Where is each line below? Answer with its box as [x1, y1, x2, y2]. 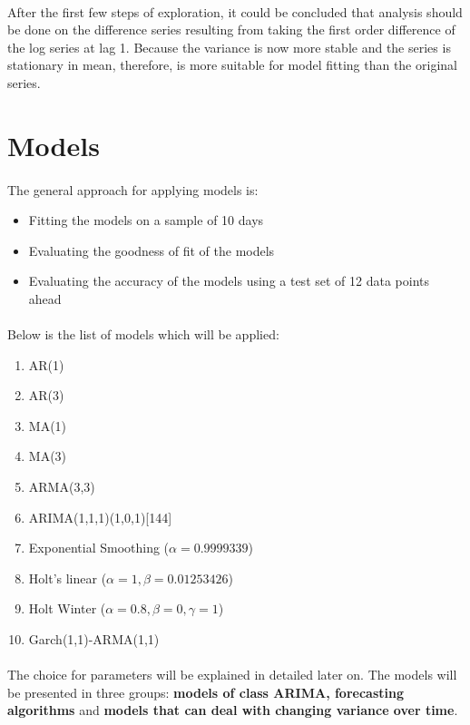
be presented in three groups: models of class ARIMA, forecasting [7, 682, 404, 701]
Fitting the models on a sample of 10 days [28, 211, 264, 230]
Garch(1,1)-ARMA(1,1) [28, 630, 160, 649]
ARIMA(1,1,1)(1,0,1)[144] [28, 507, 172, 526]
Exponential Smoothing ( [28, 538, 170, 557]
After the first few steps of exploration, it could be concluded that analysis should [7, 2, 463, 21]
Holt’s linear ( [28, 568, 107, 587]
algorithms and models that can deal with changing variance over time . [7, 701, 458, 720]
